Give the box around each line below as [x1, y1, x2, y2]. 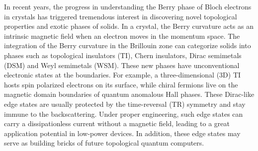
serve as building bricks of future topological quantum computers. [4, 138, 204, 148]
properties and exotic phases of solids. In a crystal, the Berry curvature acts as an [4, 21, 254, 31]
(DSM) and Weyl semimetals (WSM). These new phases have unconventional [4, 60, 240, 70]
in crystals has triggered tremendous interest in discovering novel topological [4, 11, 237, 21]
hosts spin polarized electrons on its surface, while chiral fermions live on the [4, 79, 238, 89]
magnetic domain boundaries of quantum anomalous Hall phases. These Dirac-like [4, 89, 255, 99]
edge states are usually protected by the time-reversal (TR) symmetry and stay [4, 98, 246, 109]
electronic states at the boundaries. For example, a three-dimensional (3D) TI [4, 70, 241, 80]
